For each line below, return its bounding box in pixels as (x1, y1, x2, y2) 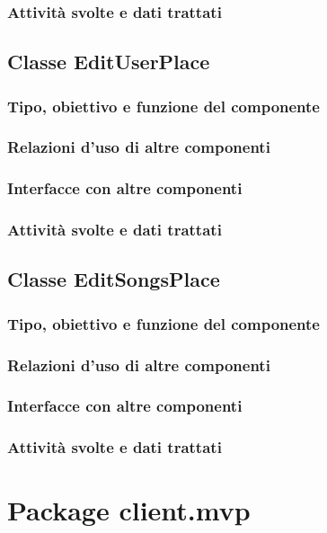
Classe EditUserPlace (7, 48, 210, 76)
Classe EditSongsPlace (7, 265, 220, 293)
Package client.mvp (7, 492, 251, 529)
